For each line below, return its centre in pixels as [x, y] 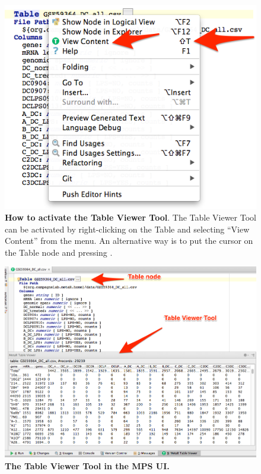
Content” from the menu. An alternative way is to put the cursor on [129, 241]
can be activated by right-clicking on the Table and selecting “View [127, 229]
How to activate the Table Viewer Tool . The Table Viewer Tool [130, 217]
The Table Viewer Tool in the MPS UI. [87, 465]
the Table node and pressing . [59, 252]
